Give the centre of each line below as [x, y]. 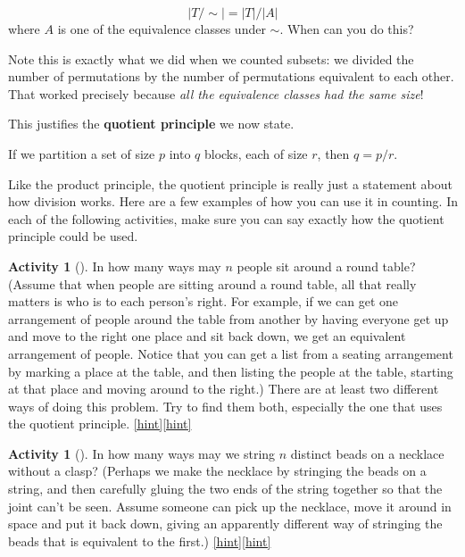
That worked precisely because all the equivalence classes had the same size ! [216, 93]
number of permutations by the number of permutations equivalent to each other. [231, 76]
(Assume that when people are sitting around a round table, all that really [212, 283]
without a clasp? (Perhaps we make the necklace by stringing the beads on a [217, 471]
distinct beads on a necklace [367, 453]
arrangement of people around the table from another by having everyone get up [228, 318]
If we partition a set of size [82, 153]
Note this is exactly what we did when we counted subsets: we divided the [211, 58]
